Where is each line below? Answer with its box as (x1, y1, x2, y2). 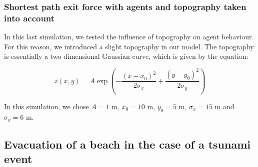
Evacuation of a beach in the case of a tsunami (4, 136, 250, 152)
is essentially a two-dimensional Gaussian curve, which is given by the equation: (4, 51, 248, 61)
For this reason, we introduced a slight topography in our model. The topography (4, 41, 254, 51)
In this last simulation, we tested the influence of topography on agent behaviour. (4, 31, 254, 42)
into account (4, 11, 55, 24)
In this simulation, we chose (4, 101, 89, 111)
